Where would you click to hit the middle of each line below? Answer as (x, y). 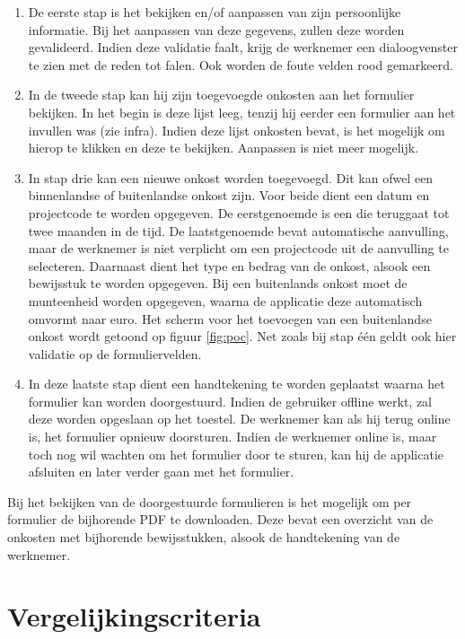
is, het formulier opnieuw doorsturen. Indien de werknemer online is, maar (232, 437)
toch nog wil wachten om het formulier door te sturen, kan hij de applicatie (236, 454)
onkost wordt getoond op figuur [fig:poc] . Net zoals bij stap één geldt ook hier (242, 336)
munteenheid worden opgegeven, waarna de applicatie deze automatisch (225, 300)
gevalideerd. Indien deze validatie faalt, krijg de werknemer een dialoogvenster (243, 47)
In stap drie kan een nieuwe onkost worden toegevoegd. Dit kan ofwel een (231, 177)
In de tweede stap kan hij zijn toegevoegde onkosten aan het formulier (221, 95)
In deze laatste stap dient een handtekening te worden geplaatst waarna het (237, 384)
